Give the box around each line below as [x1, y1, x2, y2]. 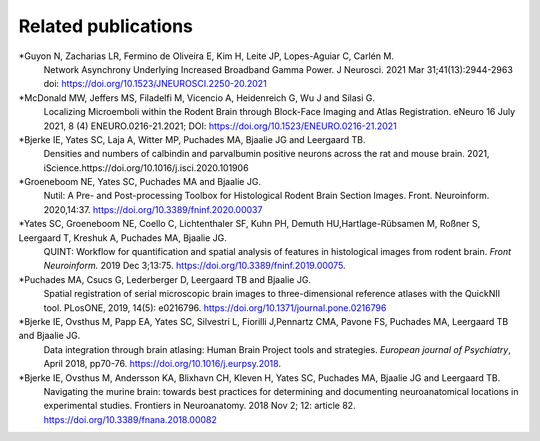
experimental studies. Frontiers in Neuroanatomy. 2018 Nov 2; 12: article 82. [43, 400, 356, 412]
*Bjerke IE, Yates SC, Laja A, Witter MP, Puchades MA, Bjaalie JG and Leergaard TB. [18, 133, 366, 145]
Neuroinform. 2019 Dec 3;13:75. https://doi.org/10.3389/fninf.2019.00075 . [43, 260, 346, 272]
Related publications [18, 15, 194, 37]
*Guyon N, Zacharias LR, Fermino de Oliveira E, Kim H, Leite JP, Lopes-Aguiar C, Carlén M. [18, 50, 395, 62]
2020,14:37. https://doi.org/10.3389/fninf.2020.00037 [43, 203, 263, 215]
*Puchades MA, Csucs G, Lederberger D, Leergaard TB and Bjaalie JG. [18, 273, 312, 285]
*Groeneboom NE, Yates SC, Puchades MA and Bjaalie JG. [18, 176, 262, 188]
